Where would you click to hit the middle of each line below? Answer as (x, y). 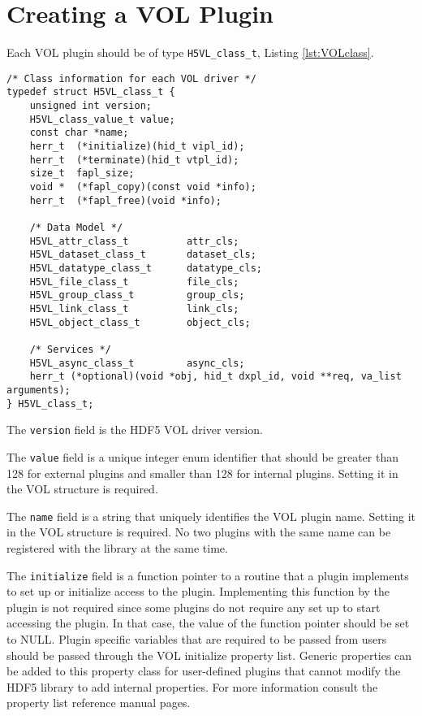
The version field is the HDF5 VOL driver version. (135, 430)
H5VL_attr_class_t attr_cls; (134, 241)
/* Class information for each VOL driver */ (131, 78)
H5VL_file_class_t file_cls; (134, 282)
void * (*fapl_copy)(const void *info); (143, 187)
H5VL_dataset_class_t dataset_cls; (143, 255)
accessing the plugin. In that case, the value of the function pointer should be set (208, 623)
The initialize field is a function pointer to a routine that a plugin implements (208, 575)
